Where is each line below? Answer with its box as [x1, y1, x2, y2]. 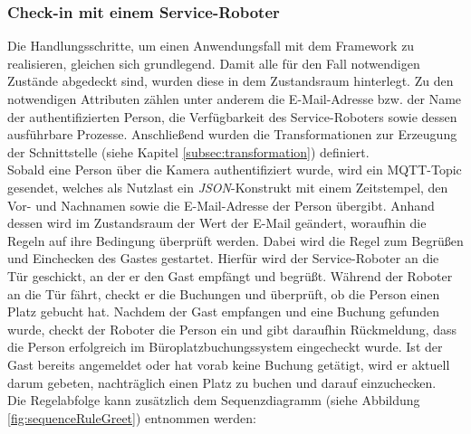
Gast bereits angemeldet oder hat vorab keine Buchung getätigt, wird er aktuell [7, 354, 450, 373]
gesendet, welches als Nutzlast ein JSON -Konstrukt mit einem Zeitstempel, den [7, 177, 448, 196]
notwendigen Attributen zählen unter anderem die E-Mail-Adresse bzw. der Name [7, 90, 462, 108]
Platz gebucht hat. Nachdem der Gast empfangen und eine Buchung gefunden [7, 302, 440, 321]
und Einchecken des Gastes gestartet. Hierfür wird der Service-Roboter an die [7, 249, 439, 268]
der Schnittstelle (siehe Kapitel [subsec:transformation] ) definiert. [7, 142, 370, 161]
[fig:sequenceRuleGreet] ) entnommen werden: [7, 408, 256, 427]
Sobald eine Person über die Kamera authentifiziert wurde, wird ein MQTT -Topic [7, 160, 462, 179]
